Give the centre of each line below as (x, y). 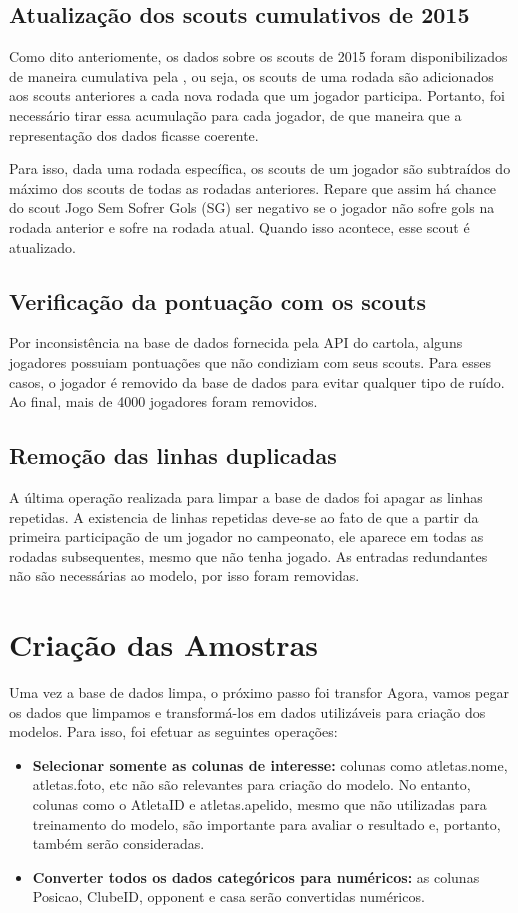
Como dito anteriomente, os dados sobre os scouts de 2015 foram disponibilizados (258, 56)
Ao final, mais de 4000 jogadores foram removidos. (163, 401)
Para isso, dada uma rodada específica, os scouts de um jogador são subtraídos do (260, 168)
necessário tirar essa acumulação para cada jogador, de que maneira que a (235, 114)
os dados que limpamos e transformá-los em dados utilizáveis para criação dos (247, 711)
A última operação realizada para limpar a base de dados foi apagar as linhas (246, 496)
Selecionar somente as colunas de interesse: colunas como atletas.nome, (270, 764)
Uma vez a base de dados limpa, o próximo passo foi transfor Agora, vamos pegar (259, 692)
